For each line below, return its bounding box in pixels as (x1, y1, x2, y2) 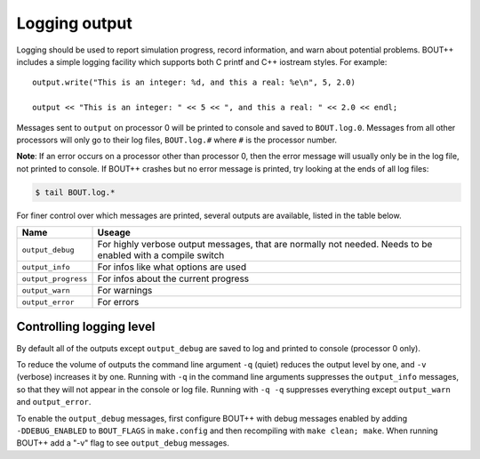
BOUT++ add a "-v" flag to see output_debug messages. (16, 438, 230, 448)
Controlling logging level (16, 319, 156, 334)
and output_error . (16, 397, 92, 407)
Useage (97, 227, 131, 239)
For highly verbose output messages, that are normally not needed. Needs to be (97, 238, 433, 251)
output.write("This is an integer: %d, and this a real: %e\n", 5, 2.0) (32, 77, 356, 88)
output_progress (21, 274, 88, 284)
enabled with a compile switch (97, 249, 225, 262)
